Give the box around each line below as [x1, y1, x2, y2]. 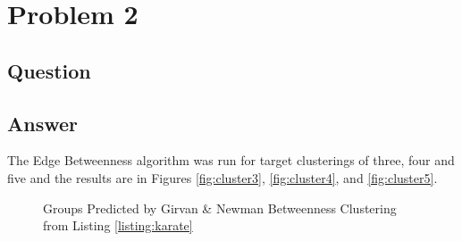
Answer [7, 109, 79, 137]
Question [7, 56, 91, 84]
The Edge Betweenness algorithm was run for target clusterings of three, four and [7, 151, 455, 170]
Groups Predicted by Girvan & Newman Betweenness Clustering [43, 198, 397, 217]
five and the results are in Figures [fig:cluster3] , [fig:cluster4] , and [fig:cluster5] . [7, 168, 438, 187]
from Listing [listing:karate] [43, 216, 193, 235]
